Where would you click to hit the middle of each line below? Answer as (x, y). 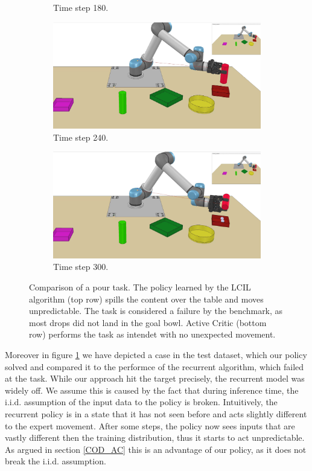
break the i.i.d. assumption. (56, 461)
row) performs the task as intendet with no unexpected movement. (152, 334)
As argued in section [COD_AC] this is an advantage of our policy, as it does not (156, 449)
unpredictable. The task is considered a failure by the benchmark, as (156, 311)
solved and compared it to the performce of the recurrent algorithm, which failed (154, 366)
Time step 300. (81, 267)
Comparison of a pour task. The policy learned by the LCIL (140, 287)
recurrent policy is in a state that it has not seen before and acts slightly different (156, 413)
